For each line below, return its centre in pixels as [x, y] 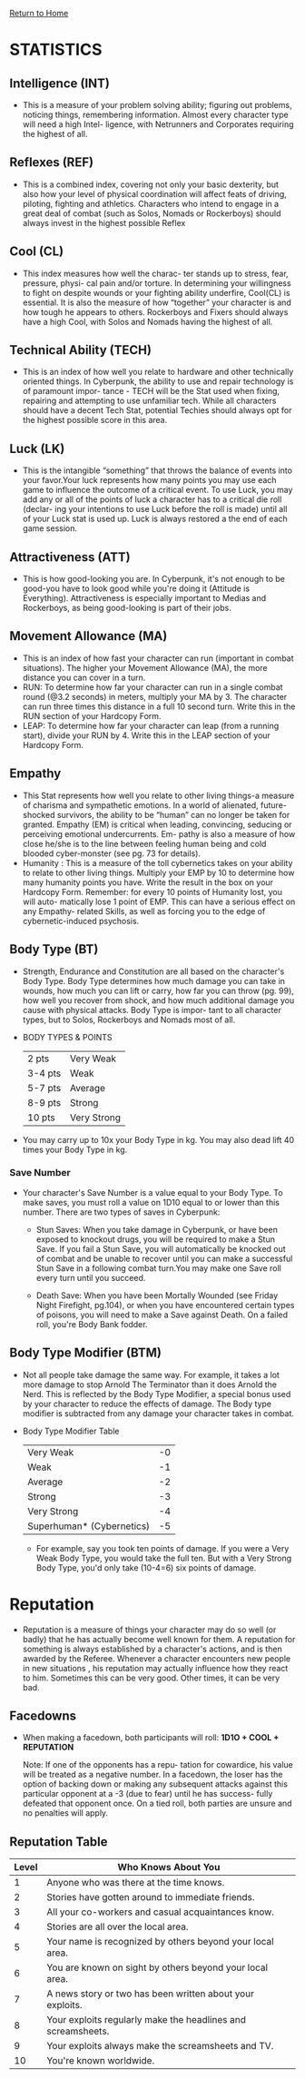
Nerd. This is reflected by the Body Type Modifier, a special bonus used [157, 1394]
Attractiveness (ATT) [70, 557]
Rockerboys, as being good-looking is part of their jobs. [127, 608]
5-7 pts [44, 1088]
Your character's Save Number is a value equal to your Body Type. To [152, 1192]
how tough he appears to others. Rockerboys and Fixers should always [155, 311]
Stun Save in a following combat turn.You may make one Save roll [158, 1268]
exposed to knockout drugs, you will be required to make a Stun [155, 1239]
